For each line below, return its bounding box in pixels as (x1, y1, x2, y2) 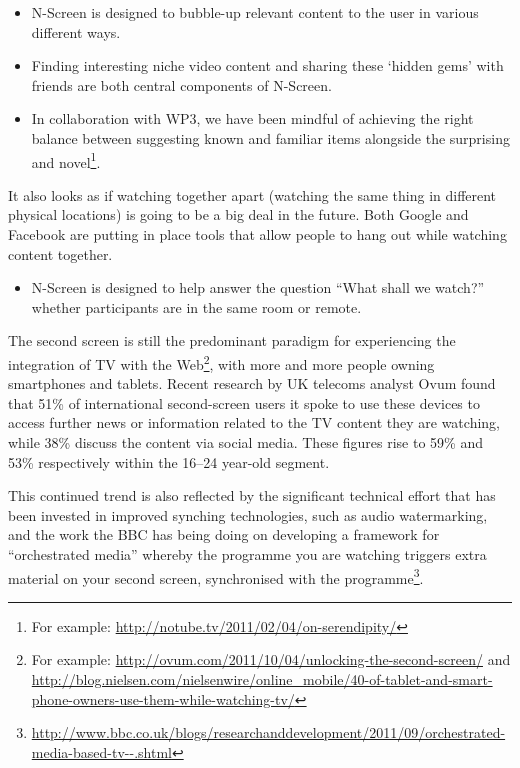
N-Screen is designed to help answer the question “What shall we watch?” (31, 277, 485, 298)
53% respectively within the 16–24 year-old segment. (8, 451, 330, 472)
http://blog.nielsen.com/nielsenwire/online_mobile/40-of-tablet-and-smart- (31, 669, 493, 689)
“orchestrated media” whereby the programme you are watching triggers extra (8, 543, 487, 564)
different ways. (31, 21, 121, 42)
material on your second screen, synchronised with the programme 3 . (8, 564, 424, 588)
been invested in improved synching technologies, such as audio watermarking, (8, 504, 488, 525)
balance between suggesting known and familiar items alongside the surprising (31, 127, 510, 148)
